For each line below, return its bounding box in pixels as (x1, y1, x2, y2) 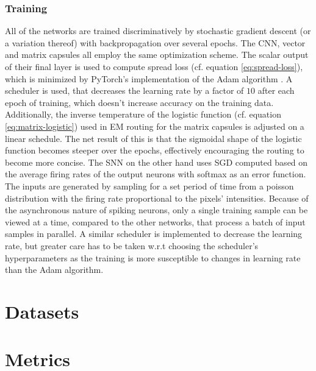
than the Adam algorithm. (5, 263, 104, 276)
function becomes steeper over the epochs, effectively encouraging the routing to (5, 144, 304, 157)
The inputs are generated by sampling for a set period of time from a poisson (5, 179, 294, 192)
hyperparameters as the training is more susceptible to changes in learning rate (5, 251, 301, 264)
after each (257, 84, 295, 97)
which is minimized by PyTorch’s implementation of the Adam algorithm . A (5, 72, 293, 85)
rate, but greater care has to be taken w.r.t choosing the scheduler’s (5, 239, 259, 252)
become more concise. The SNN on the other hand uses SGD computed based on (5, 155, 308, 168)
